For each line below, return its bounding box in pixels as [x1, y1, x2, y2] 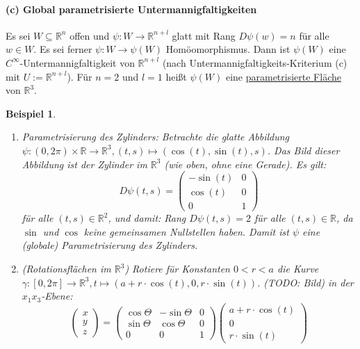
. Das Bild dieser [267, 143, 340, 157]
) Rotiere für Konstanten [124, 261, 230, 276]
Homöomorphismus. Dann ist [165, 42, 291, 56]
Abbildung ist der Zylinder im [22, 156, 147, 171]
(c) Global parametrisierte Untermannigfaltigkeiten [6, 1, 257, 16]
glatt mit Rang [172, 28, 236, 42]
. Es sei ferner [33, 42, 92, 56]
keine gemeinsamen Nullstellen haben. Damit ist [83, 224, 289, 238]
